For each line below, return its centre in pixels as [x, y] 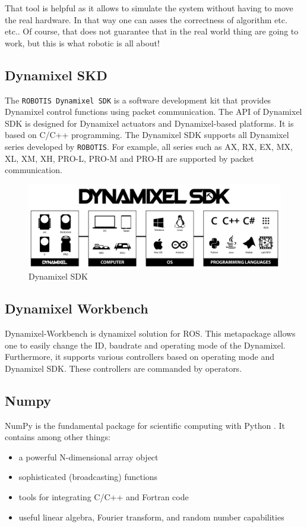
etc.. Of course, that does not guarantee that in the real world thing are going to [152, 31]
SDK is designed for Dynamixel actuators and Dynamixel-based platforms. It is [149, 123]
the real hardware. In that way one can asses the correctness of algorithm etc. [146, 19]
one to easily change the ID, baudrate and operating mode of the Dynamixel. [145, 345]
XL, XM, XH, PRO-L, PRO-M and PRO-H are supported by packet [129, 158]
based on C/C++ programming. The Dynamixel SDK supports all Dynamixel [147, 135]
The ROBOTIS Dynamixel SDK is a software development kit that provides [138, 100]
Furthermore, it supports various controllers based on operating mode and [140, 357]
